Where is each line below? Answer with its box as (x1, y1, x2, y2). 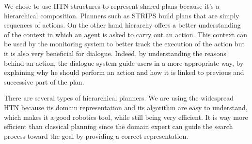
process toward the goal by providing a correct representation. (4, 130, 189, 141)
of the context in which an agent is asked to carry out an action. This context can (4, 29, 247, 39)
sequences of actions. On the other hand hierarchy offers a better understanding (4, 20, 241, 30)
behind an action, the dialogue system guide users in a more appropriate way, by (4, 58, 244, 68)
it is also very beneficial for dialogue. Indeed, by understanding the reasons (4, 48, 226, 58)
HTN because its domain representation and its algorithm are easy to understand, (4, 102, 248, 112)
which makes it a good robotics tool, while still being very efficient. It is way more (4, 112, 248, 122)
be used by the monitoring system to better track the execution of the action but (4, 39, 245, 49)
